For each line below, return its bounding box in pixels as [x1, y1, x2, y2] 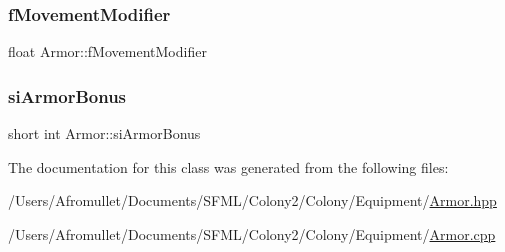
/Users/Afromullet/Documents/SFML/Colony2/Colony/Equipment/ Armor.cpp [8, 223, 496, 244]
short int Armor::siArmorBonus [8, 123, 201, 144]
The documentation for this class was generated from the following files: [8, 156, 449, 177]
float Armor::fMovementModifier [8, 41, 207, 62]
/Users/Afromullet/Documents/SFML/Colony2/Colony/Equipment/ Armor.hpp [8, 190, 497, 211]
